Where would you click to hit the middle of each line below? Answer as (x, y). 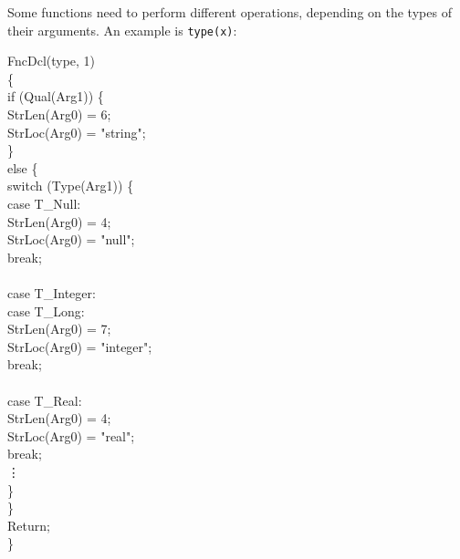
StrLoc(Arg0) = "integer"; (80, 346)
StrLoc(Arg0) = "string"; (77, 132)
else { (23, 167)
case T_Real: (45, 400)
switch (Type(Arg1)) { (71, 186)
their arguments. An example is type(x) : (122, 30)
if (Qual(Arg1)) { (56, 96)
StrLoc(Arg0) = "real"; (71, 435)
